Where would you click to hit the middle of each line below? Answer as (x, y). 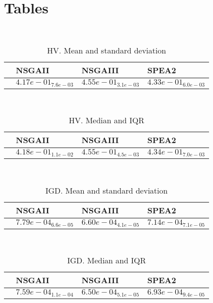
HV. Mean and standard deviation (106, 50)
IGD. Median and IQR (106, 260)
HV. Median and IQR (106, 120)
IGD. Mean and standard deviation (106, 190)
